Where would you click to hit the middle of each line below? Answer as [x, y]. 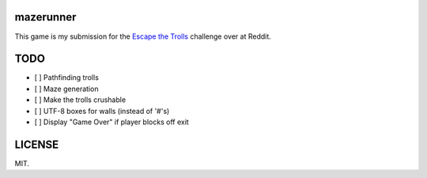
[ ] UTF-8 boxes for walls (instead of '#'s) [102, 111]
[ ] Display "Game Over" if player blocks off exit [111, 122]
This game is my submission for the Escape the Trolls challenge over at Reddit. [143, 36]
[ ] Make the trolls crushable [80, 100]
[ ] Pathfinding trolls [66, 78]
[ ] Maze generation [66, 89]
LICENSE [37, 144]
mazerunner [45, 17]
